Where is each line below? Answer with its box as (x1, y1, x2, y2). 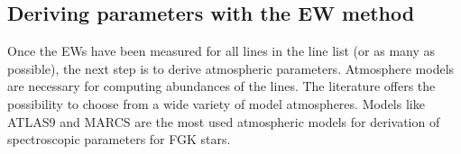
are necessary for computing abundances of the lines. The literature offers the (7, 77, 436, 95)
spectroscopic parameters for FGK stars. (7, 130, 231, 149)
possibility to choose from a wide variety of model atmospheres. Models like (7, 94, 425, 113)
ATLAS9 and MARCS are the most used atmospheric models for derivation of (7, 112, 440, 131)
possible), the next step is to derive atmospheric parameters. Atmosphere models (7, 59, 455, 77)
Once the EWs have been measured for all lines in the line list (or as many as (7, 41, 436, 60)
